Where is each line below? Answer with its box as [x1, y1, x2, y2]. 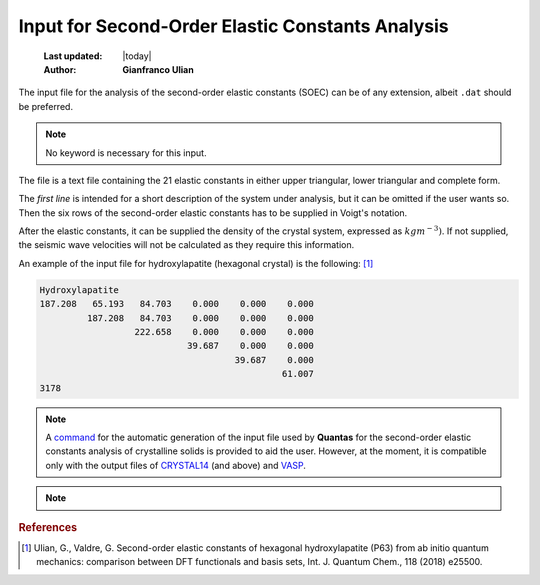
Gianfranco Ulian [122, 63, 194, 75]
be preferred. [18, 100, 74, 112]
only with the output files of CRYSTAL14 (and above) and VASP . [45, 459, 307, 471]
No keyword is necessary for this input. [45, 146, 207, 159]
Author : [43, 63, 77, 75]
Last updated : [43, 50, 103, 62]
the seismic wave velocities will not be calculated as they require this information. [18, 239, 355, 251]
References [18, 520, 78, 534]
